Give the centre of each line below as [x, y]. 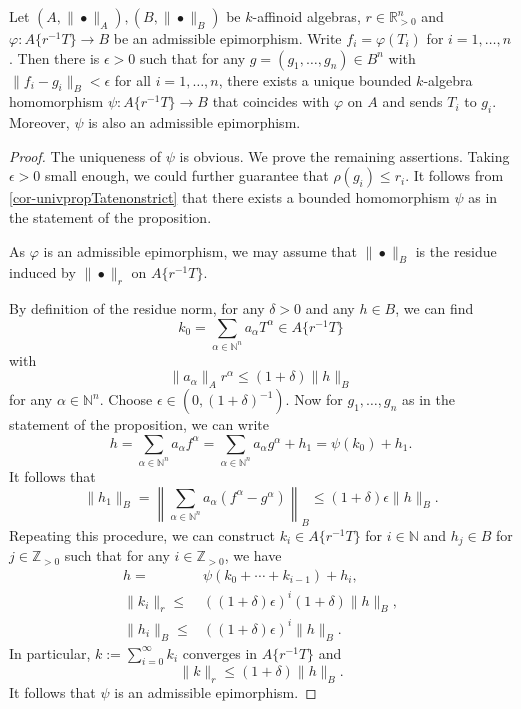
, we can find [434, 308]
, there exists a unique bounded [315, 79]
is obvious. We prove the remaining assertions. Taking [344, 155]
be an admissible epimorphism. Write [227, 38]
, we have [253, 555]
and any [330, 308]
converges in [220, 652]
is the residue [456, 250]
